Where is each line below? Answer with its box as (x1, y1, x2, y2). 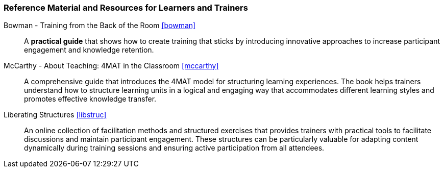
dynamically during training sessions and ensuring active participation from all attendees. (24, 143, 325, 153)
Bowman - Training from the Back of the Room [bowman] (4, 21, 196, 30)
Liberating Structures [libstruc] (4, 110, 107, 119)
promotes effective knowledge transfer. (24, 94, 157, 104)
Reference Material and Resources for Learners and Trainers (4, 3, 248, 13)
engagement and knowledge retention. (24, 45, 154, 55)
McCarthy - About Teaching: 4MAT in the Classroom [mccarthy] (4, 61, 219, 70)
